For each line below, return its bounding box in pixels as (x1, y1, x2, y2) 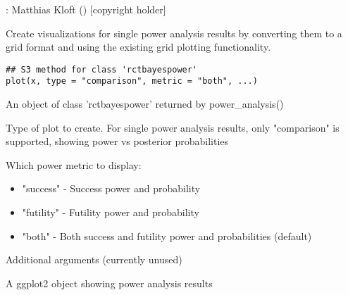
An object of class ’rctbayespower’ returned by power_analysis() (6, 96, 284, 111)
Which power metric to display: (6, 157, 142, 172)
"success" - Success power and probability (22, 181, 201, 196)
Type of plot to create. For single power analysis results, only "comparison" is (6, 120, 340, 134)
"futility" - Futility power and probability (22, 205, 199, 220)
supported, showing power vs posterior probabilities (6, 134, 229, 149)
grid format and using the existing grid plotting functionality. (6, 39, 271, 54)
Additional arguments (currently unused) (6, 252, 182, 267)
